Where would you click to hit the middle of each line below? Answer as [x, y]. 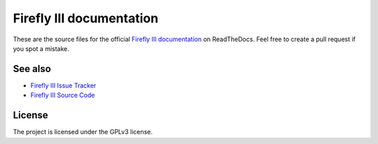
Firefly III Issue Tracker [63, 85]
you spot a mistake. [41, 48]
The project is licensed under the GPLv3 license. [83, 132]
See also [32, 69]
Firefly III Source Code [63, 95]
